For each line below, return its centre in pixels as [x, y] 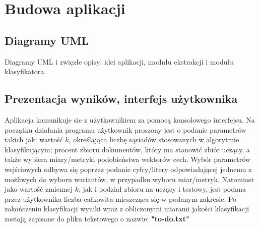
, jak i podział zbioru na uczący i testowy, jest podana [162, 189]
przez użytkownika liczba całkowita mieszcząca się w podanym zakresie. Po [121, 198]
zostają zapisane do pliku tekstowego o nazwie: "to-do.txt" [97, 218]
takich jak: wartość [34, 139]
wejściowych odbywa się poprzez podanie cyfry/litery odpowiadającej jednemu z [128, 169]
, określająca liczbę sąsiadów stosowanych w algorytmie [154, 139]
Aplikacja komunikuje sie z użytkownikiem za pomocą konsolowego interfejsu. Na [130, 119]
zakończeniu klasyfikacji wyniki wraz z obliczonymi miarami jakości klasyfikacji [127, 209]
